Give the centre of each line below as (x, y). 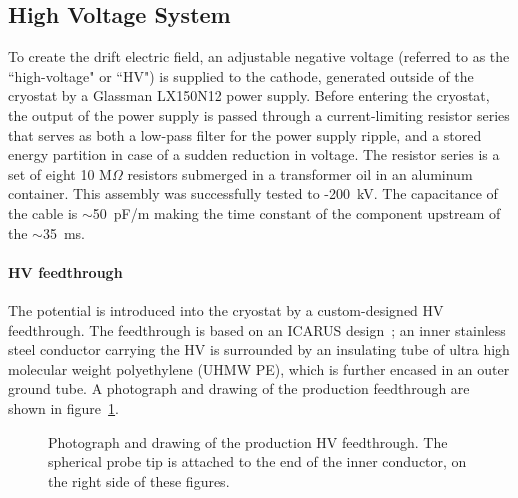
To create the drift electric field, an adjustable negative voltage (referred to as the (259, 56)
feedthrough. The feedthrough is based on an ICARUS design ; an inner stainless (257, 329)
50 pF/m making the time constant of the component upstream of (296, 212)
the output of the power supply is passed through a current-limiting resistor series (259, 114)
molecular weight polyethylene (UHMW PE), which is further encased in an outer (259, 368)
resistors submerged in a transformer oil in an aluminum (300, 173)
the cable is (43, 212)
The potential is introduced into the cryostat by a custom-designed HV (226, 309)
